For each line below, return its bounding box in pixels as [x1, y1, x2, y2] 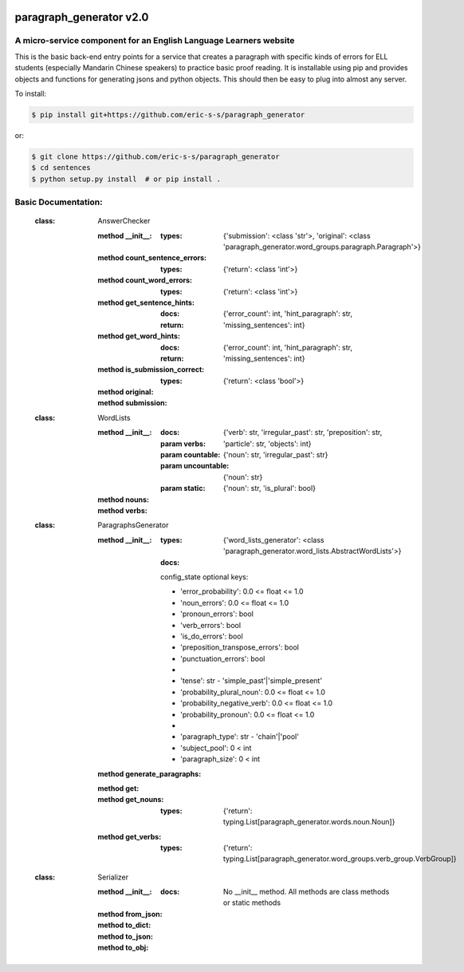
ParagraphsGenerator [97, 520, 169, 530]
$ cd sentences [31, 164, 91, 172]
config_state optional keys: [160, 571, 249, 582]
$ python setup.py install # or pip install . [31, 174, 221, 184]
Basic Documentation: [14, 196, 103, 207]
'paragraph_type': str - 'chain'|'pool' [180, 732, 299, 741]
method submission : [97, 398, 167, 408]
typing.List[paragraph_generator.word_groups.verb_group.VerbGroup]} [223, 854, 458, 863]
